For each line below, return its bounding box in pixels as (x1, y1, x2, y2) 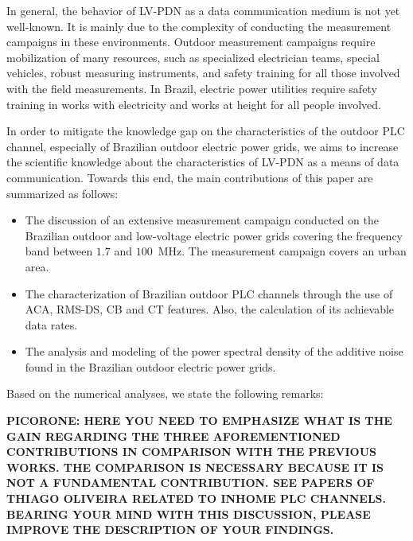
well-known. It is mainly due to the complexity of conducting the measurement (6, 18, 392, 34)
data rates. (25, 316, 78, 333)
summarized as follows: (6, 185, 119, 201)
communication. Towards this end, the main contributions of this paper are (6, 169, 373, 185)
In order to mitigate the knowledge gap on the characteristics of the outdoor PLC (6, 123, 405, 139)
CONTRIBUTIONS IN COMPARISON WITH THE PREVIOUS (6, 443, 376, 460)
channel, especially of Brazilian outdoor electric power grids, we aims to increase (6, 138, 399, 154)
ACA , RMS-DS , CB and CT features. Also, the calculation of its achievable (25, 301, 395, 317)
